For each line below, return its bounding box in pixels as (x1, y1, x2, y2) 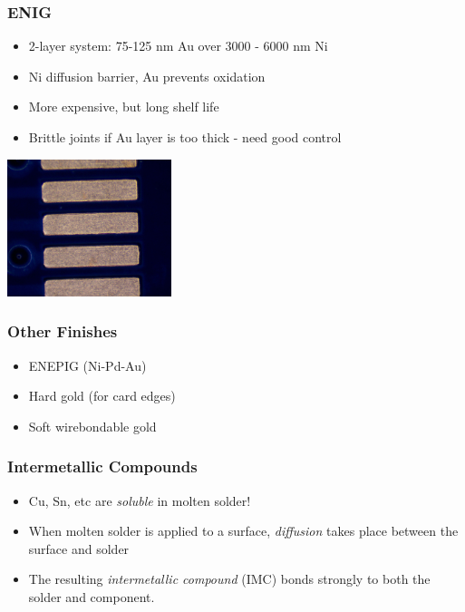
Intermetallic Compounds (7, 455, 198, 478)
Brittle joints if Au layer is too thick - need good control (28, 128, 342, 146)
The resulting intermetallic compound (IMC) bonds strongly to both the (28, 569, 431, 588)
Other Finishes (7, 320, 118, 343)
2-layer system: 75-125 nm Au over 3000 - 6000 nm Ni (28, 36, 328, 55)
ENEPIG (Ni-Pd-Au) (28, 355, 147, 374)
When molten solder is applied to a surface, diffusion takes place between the (28, 521, 459, 540)
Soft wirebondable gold (28, 416, 157, 435)
